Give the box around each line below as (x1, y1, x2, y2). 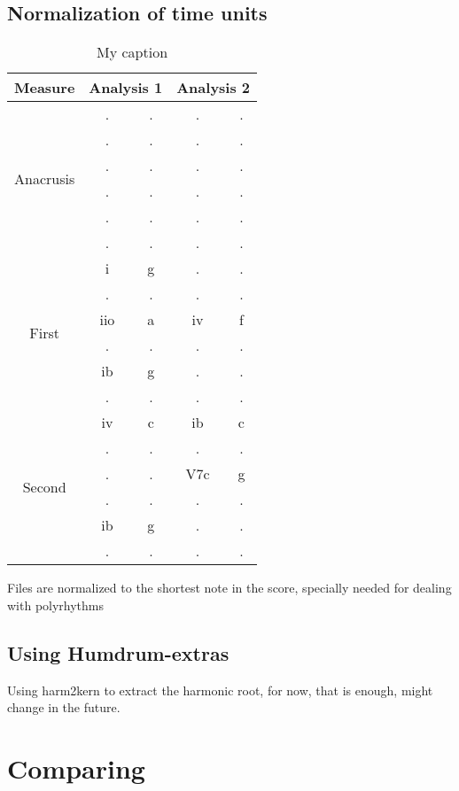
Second (22, 476, 66, 497)
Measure (14, 77, 75, 98)
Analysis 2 (176, 77, 251, 98)
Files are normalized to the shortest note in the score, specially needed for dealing (7, 578, 452, 597)
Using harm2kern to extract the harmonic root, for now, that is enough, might (7, 680, 433, 699)
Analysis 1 (89, 77, 163, 98)
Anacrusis (14, 167, 75, 189)
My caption (97, 42, 168, 63)
